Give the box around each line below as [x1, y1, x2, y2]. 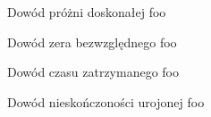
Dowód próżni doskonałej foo [7, 3, 166, 21]
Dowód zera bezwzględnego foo [7, 32, 177, 51]
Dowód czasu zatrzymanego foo [7, 63, 180, 81]
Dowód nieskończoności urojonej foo [7, 92, 205, 111]
